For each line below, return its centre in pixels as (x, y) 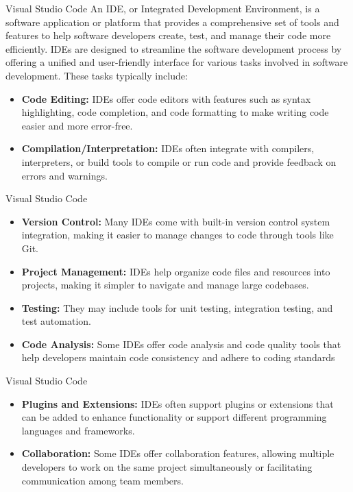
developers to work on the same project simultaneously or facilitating (167, 467)
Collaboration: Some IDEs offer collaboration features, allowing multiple (178, 453)
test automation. (56, 321)
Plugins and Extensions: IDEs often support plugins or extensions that (178, 403)
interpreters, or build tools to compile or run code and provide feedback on (179, 161)
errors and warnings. (64, 175)
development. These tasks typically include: (97, 75)
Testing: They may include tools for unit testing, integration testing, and (177, 307)
